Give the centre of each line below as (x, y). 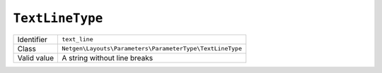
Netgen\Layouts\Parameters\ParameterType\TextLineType (152, 49)
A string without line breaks (108, 58)
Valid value (36, 58)
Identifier (32, 39)
